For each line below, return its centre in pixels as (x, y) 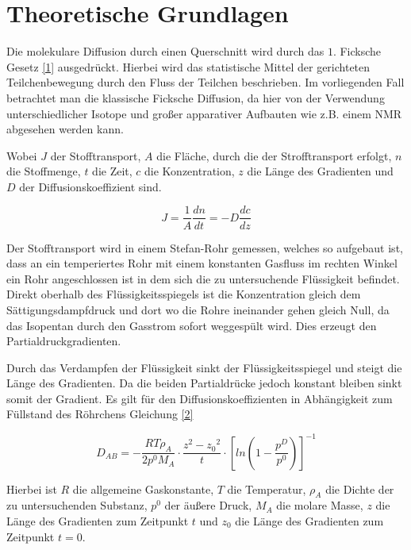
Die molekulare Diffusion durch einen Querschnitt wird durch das (165, 51)
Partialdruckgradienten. (64, 341)
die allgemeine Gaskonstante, (143, 488)
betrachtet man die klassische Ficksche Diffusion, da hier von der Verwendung (196, 97)
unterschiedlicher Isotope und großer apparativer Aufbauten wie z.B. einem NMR (204, 113)
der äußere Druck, (208, 505)
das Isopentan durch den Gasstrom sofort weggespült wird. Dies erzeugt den (192, 325)
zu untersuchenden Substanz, (77, 505)
